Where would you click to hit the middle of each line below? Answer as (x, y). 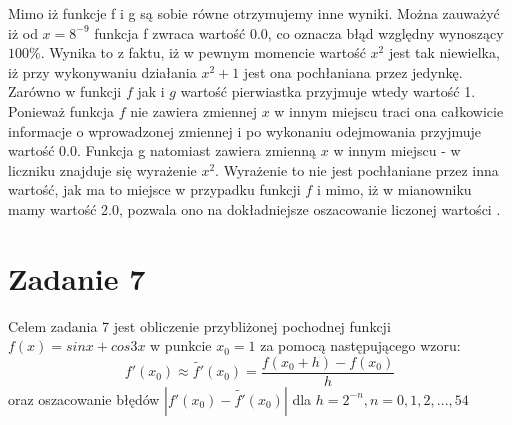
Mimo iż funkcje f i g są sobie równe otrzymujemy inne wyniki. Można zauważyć (254, 13)
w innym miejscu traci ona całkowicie (389, 110)
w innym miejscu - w (397, 150)
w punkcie (181, 345)
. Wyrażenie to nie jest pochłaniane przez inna (357, 169)
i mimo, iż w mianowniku (394, 189)
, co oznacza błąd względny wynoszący (385, 32)
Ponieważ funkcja (61, 110)
